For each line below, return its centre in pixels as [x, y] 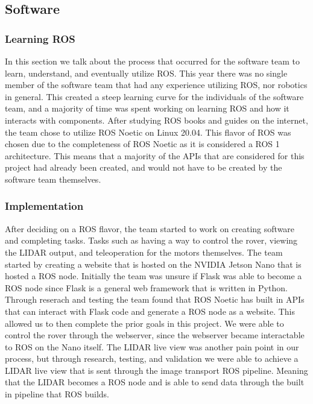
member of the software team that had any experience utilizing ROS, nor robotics [156, 85]
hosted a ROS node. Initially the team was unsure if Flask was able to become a [153, 276]
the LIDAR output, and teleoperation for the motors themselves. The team [144, 252]
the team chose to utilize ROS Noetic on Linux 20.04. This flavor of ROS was [148, 132]
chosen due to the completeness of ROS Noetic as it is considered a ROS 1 [142, 144]
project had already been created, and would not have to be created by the [144, 167]
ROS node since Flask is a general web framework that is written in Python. [146, 287]
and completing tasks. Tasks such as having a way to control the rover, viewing [151, 240]
